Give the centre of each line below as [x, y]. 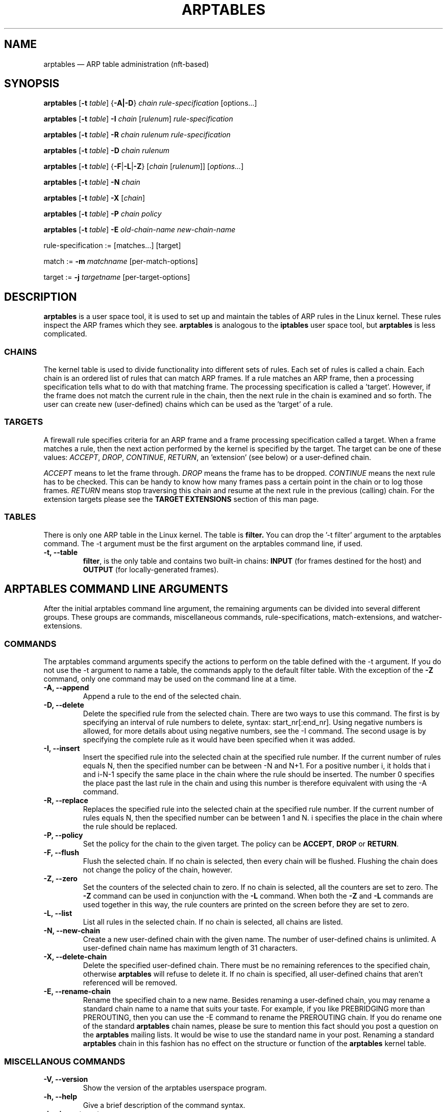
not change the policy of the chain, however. [158, 870]
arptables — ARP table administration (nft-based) [126, 64]
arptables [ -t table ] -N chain [92, 182]
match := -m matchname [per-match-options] [121, 261]
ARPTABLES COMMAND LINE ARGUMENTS [116, 589]
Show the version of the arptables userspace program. [175, 1087]
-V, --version [66, 1079]
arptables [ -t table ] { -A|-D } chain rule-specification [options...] [150, 103]
